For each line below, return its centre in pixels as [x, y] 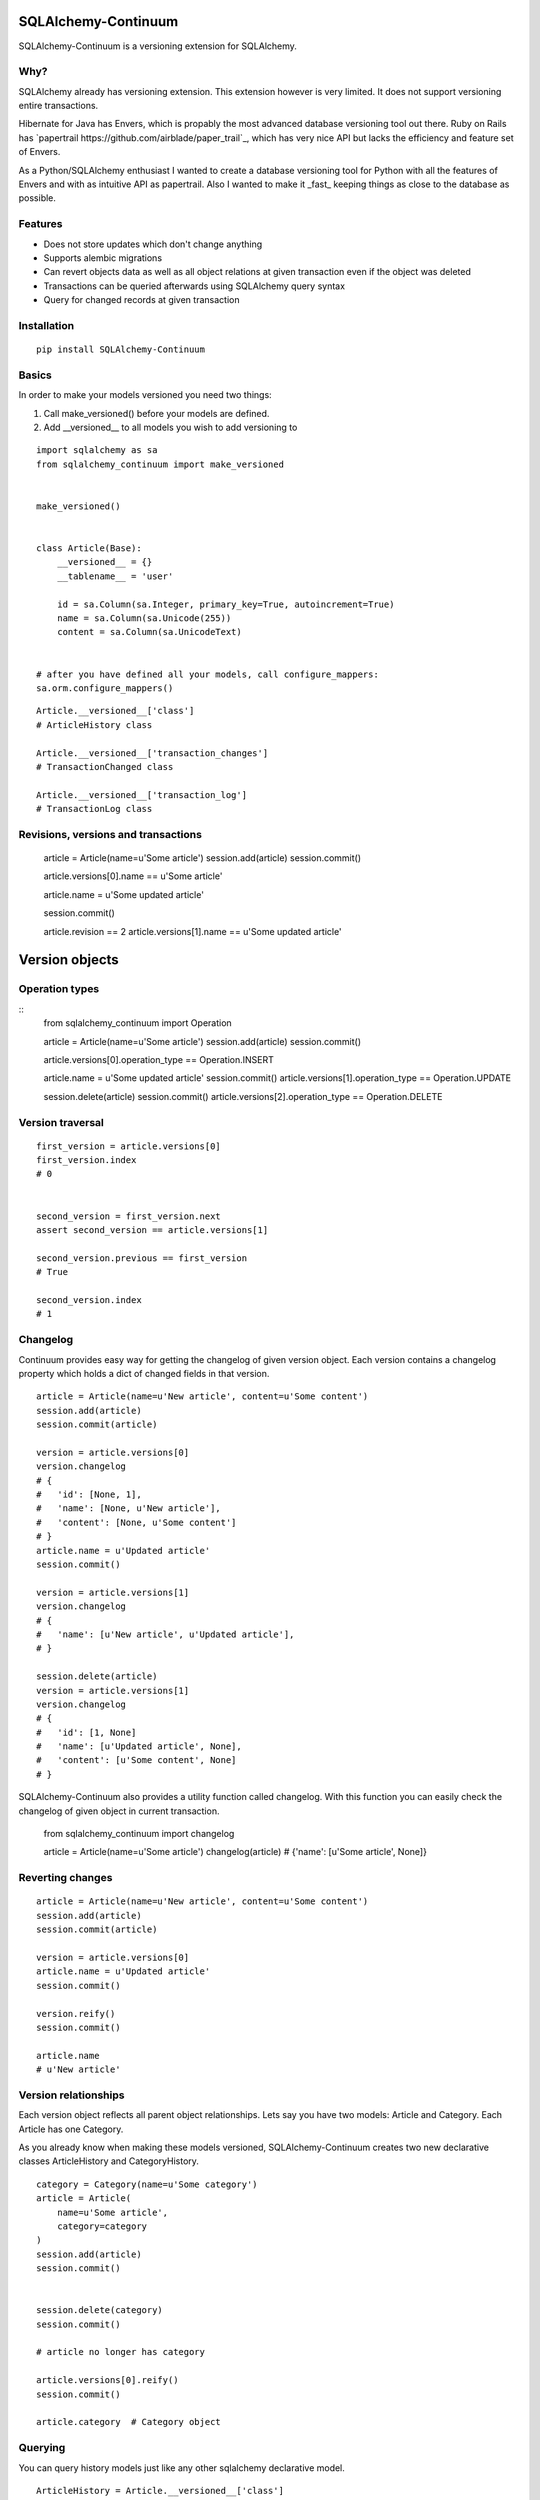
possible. [37, 198]
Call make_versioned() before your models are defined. [156, 413]
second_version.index [89, 1300]
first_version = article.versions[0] [129, 1146]
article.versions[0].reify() [107, 2380]
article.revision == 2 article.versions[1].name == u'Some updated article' [192, 931]
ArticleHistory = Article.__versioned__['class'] [160, 2490]
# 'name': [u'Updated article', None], [139, 1746]
